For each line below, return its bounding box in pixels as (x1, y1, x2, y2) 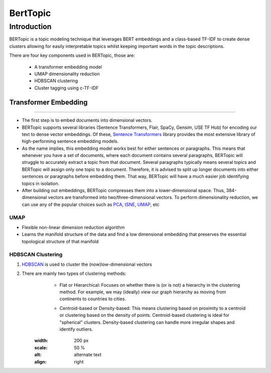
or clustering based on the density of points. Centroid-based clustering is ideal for (59, 312, 230, 318)
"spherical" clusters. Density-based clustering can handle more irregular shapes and (59, 319, 235, 325)
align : (34, 358, 47, 364)
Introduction (9, 22, 52, 31)
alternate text (74, 351, 102, 358)
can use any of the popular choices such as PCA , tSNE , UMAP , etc (22, 201, 160, 208)
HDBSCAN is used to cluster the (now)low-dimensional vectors (22, 261, 153, 267)
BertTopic (9, 8, 51, 19)
